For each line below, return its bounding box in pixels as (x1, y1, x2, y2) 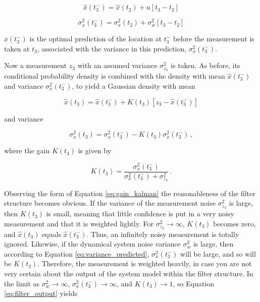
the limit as (4, 278, 40, 288)
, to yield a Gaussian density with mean (72, 80, 195, 91)
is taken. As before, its (171, 60, 240, 71)
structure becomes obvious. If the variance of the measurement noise (4, 198, 216, 208)
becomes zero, (213, 218, 256, 228)
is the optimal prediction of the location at (29, 33, 162, 44)
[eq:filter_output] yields (4, 288, 78, 298)
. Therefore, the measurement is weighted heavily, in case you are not (37, 258, 252, 269)
